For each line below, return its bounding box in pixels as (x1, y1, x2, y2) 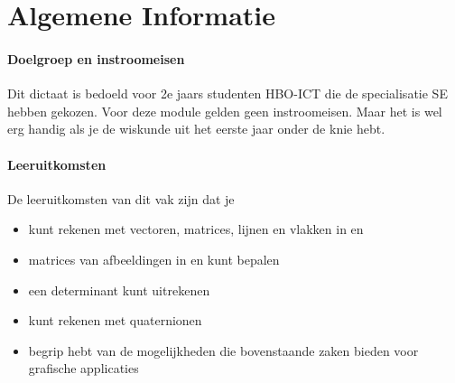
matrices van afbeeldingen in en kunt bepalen (28, 249, 280, 268)
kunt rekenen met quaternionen (28, 311, 202, 330)
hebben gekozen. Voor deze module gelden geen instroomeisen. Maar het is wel (7, 101, 442, 120)
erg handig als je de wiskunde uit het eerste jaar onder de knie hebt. (7, 119, 385, 138)
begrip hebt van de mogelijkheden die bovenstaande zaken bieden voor (28, 341, 419, 360)
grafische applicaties (28, 359, 139, 378)
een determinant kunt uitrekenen (28, 280, 210, 299)
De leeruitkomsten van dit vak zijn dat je (7, 189, 235, 208)
